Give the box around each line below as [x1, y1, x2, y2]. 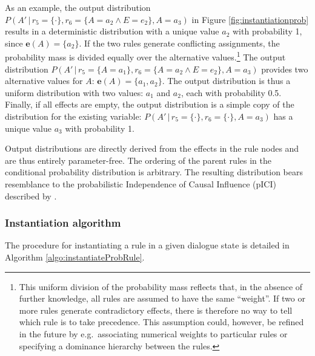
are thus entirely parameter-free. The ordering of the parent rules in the [5, 154, 271, 166]
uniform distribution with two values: [5, 86, 144, 99]
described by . [5, 189, 57, 202]
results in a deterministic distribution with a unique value [5, 25, 219, 37]
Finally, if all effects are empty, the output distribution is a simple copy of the [5, 98, 294, 111]
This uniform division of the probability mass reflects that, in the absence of [19, 280, 303, 293]
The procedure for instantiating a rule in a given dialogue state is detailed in [5, 239, 290, 251]
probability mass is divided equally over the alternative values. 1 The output [5, 49, 286, 63]
